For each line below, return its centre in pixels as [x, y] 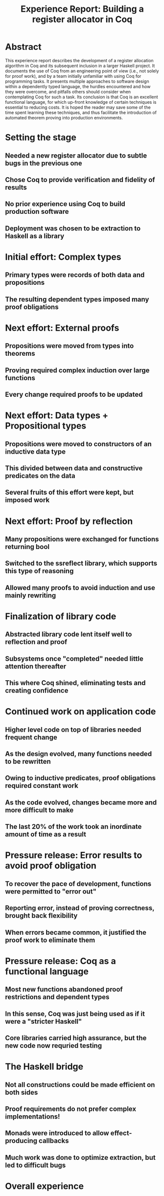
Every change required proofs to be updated [74, 395]
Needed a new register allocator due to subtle [76, 155]
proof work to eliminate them [50, 940]
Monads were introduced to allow [57, 1133]
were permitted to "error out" [51, 891]
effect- [121, 1133]
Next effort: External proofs [62, 328]
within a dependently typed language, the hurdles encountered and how [78, 86]
